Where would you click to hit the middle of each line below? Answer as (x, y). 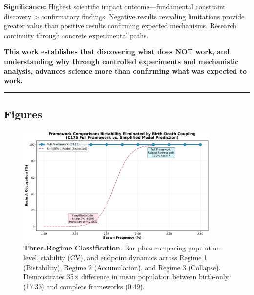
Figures (23, 114)
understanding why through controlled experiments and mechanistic (121, 61)
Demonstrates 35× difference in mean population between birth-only (126, 277)
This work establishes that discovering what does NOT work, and (117, 52)
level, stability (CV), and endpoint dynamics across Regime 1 (116, 258)
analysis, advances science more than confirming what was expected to (126, 71)
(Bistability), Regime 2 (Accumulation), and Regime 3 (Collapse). (122, 267)
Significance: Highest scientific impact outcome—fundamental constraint (115, 6)
